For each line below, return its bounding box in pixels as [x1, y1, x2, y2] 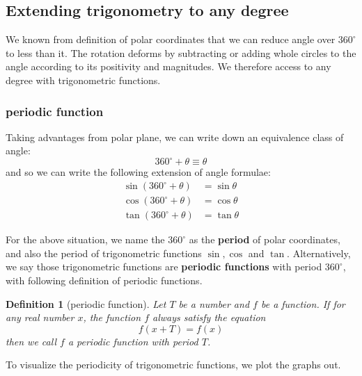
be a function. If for [260, 296, 345, 311]
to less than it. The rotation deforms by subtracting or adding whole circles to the [6, 45, 356, 60]
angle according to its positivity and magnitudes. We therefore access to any [6, 59, 331, 74]
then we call [6, 334, 56, 348]
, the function [83, 310, 141, 325]
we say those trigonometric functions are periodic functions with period [6, 259, 322, 274]
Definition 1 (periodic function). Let [6, 296, 166, 311]
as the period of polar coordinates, [189, 232, 340, 247]
